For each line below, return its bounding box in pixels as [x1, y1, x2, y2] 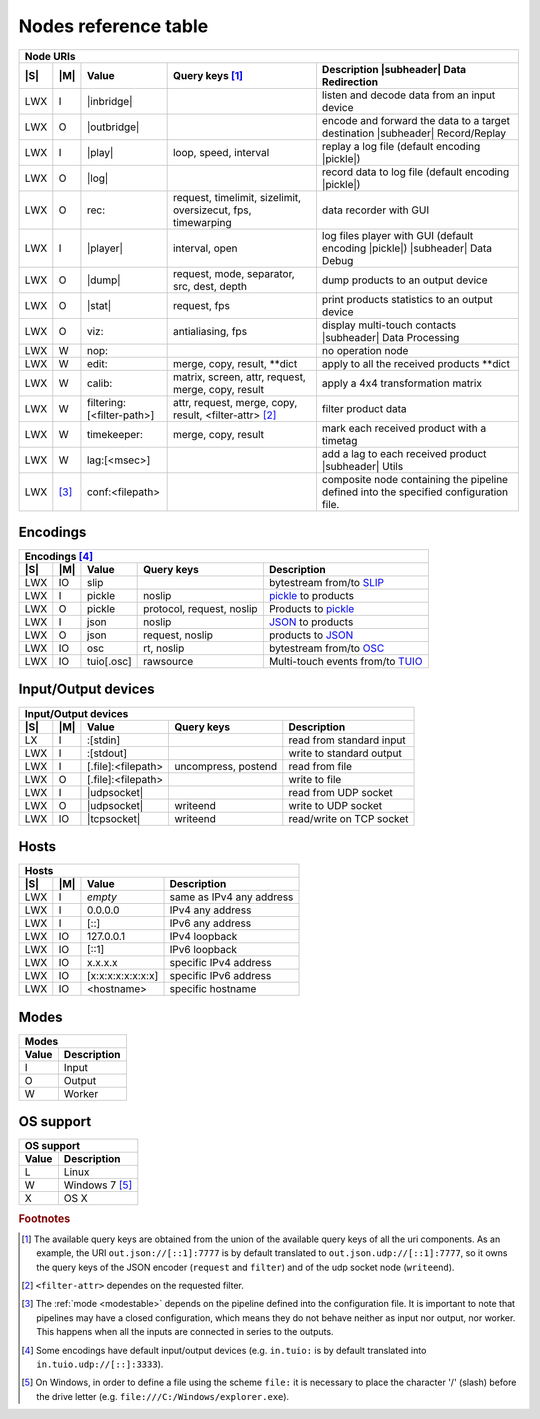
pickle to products [268, 589, 355, 603]
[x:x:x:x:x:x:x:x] [86, 969, 159, 983]
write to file [288, 772, 342, 786]
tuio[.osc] [86, 655, 132, 669]
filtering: [86, 395, 127, 409]
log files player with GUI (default [321, 228, 474, 242]
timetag [321, 433, 358, 447]
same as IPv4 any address [169, 890, 294, 904]
